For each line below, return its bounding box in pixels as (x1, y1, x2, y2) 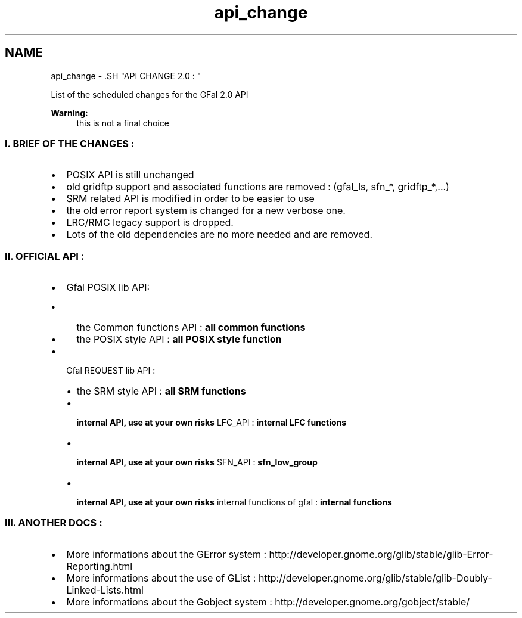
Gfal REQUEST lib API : (66, 365, 156, 376)
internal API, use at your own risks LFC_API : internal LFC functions (76, 417, 347, 428)
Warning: (51, 107, 88, 118)
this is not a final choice (76, 117, 169, 128)
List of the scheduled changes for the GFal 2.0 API (51, 89, 248, 100)
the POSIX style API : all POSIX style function (76, 333, 282, 346)
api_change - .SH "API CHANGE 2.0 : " (51, 70, 201, 81)
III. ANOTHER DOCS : (5, 517, 102, 529)
